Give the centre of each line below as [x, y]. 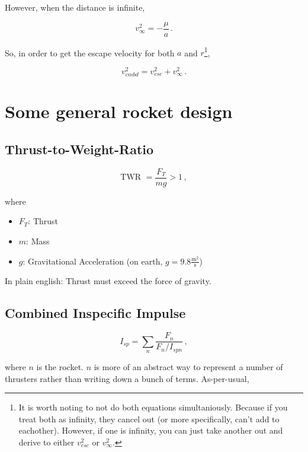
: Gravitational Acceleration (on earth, [93, 261]
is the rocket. [60, 367]
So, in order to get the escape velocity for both [90, 52]
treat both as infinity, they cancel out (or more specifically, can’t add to [149, 418]
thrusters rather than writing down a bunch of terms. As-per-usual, [127, 378]
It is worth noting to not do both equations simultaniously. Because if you [153, 407]
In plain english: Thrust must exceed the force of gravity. [108, 281]
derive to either [46, 442]
